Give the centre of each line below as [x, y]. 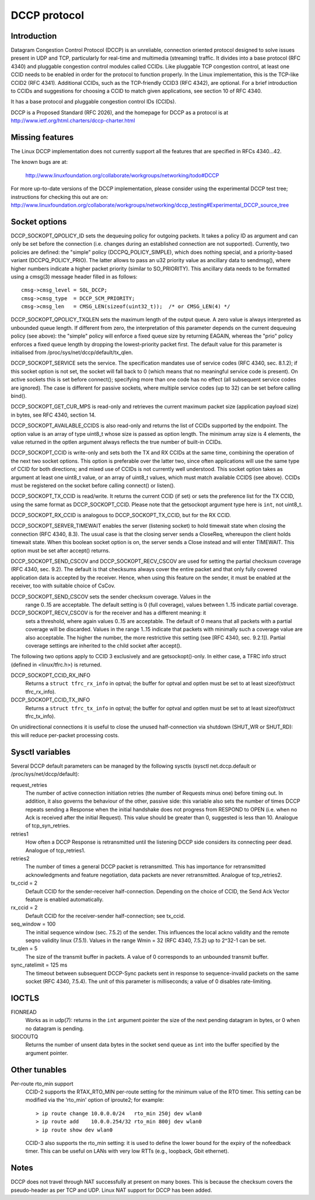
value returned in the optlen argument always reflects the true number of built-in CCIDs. [117, 442]
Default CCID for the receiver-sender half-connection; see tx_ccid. [105, 916]
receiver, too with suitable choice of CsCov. [63, 586]
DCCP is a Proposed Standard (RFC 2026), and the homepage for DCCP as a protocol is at [120, 112]
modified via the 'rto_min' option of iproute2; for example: [95, 1100]
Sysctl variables [41, 752]
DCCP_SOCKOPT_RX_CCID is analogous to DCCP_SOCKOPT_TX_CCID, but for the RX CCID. [121, 515]
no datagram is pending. [55, 1028]
